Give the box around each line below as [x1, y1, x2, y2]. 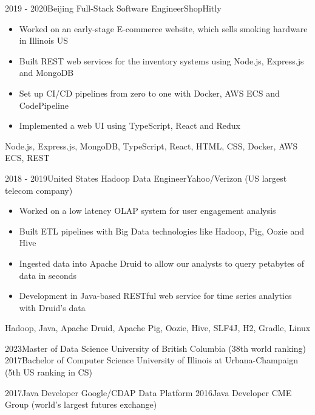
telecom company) [5, 183, 73, 196]
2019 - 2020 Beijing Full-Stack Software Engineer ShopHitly [5, 2, 222, 14]
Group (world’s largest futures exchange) [5, 398, 157, 411]
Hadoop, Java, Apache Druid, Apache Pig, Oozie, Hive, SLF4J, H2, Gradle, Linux [5, 321, 311, 334]
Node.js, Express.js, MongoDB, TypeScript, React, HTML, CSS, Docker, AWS [5, 139, 298, 152]
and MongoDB [19, 66, 74, 79]
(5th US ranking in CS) [5, 366, 92, 379]
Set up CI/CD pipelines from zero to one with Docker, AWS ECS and [19, 86, 280, 99]
